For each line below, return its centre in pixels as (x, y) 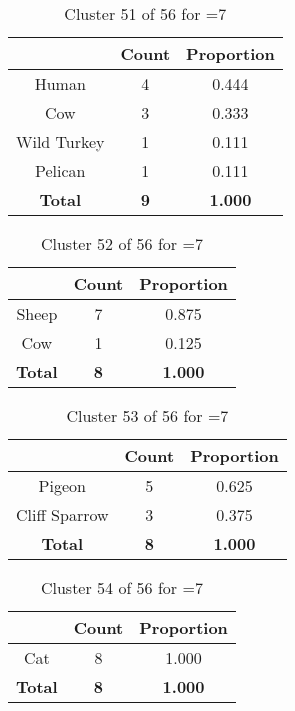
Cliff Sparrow (62, 514)
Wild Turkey (60, 141)
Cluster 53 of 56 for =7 (147, 415)
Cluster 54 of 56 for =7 (121, 587)
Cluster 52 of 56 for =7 (121, 243)
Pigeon (62, 485)
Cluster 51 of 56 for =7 (145, 13)
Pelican (60, 170)
